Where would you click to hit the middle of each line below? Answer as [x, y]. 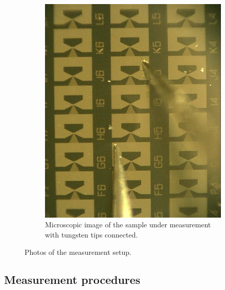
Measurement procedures [72, 279]
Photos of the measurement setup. [78, 252]
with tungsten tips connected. [92, 235]
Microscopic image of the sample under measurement [128, 225]
